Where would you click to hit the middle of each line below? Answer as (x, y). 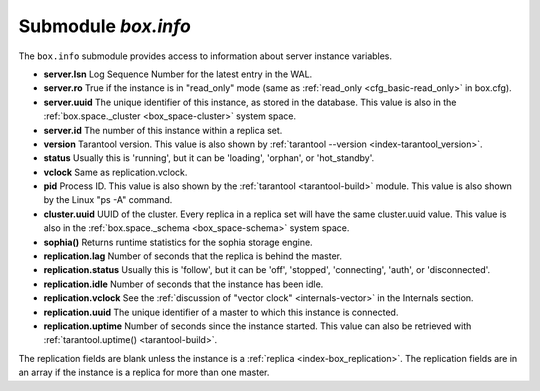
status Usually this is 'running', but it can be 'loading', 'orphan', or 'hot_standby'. (209, 158)
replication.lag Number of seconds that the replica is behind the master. (192, 256)
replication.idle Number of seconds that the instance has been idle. (183, 284)
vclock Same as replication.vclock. (115, 172)
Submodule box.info (105, 26)
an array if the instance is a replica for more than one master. (144, 372)
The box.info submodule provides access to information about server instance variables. (205, 56)
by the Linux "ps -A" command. (108, 200)
